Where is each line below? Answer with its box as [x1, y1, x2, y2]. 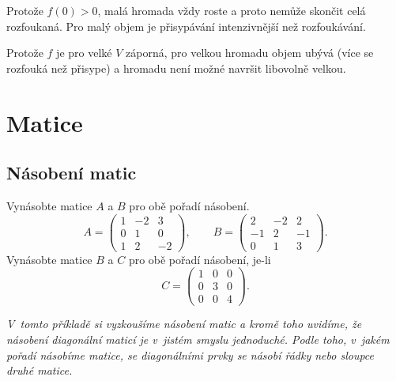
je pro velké [56, 44, 112, 61]
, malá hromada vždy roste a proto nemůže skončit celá [97, 2, 366, 18]
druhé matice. [6, 362, 73, 379]
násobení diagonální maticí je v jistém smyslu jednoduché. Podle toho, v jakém [6, 331, 390, 348]
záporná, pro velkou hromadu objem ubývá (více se [126, 44, 374, 61]
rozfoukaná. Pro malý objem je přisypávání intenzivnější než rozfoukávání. [6, 17, 366, 34]
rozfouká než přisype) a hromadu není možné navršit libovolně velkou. [6, 59, 346, 76]
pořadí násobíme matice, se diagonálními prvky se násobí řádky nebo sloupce [6, 346, 375, 363]
